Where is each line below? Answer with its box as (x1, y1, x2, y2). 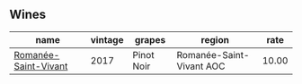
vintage (90, 33, 124, 46)
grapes (134, 33, 166, 46)
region (200, 33, 229, 46)
